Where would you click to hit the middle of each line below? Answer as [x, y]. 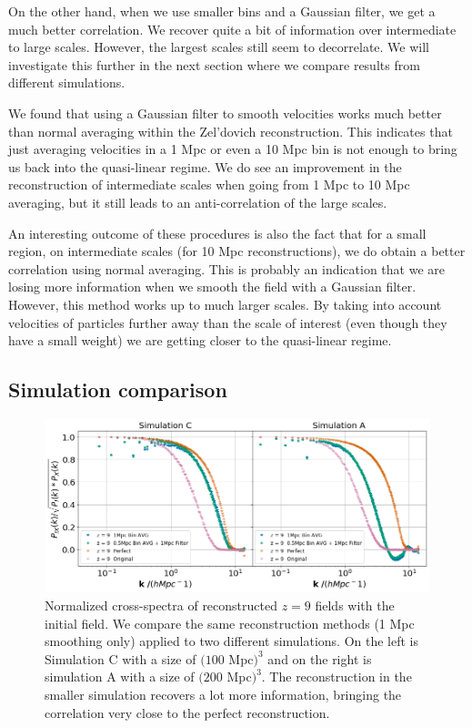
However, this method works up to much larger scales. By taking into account [225, 304]
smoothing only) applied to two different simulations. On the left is [232, 641]
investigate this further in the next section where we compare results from [214, 64]
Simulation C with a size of [121, 658]
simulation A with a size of [120, 677]
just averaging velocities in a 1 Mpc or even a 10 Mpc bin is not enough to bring [233, 149]
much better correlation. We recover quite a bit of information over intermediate [232, 29]
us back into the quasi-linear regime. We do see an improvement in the [205, 166]
